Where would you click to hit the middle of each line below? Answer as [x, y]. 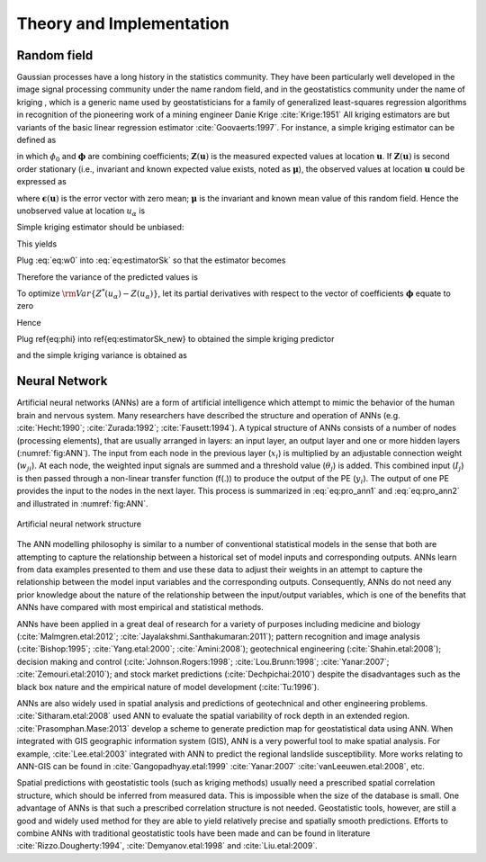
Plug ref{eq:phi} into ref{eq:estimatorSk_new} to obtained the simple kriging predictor [175, 339]
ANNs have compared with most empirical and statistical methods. [140, 607]
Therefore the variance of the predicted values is [107, 277]
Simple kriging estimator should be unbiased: [100, 227]
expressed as [41, 182]
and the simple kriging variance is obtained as [102, 355]
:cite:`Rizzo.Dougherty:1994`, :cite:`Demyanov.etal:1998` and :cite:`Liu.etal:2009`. [167, 846]
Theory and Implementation [123, 23]
